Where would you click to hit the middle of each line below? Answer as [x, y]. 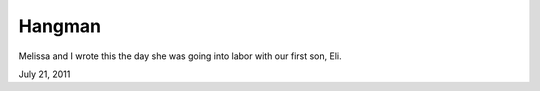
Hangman [60, 26]
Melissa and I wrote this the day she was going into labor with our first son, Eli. [180, 56]
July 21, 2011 [44, 74]
